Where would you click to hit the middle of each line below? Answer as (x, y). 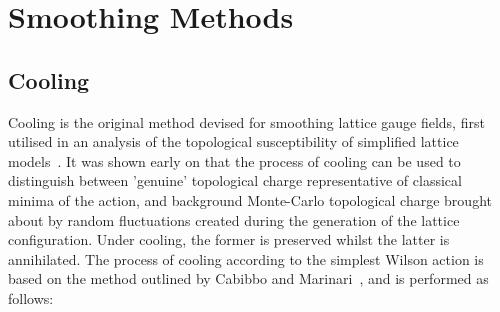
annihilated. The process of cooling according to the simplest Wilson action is (246, 258)
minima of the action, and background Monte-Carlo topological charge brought (250, 199)
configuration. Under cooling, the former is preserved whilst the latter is (229, 239)
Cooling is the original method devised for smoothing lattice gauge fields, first (246, 121)
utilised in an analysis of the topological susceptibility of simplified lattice (233, 141)
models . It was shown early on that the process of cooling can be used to (234, 160)
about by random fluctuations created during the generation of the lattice (234, 219)
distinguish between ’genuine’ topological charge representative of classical (235, 180)
